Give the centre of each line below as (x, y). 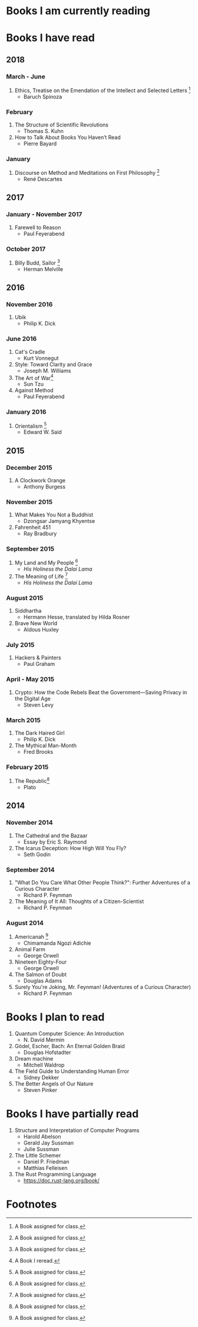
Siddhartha (28, 611)
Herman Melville (43, 269)
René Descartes (43, 179)
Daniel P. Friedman (46, 1162)
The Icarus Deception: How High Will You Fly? (70, 848)
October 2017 (26, 249)
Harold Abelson (42, 1136)
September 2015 (30, 549)
